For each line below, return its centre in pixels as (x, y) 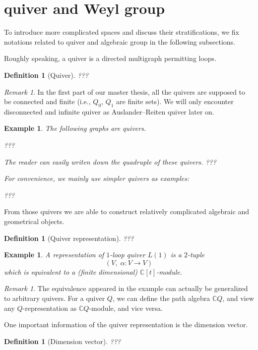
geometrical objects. (34, 221)
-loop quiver (128, 255)
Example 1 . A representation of (54, 255)
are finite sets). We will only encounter (175, 101)
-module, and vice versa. (126, 308)
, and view (238, 298)
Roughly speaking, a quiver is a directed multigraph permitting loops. (110, 58)
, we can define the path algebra (161, 298)
